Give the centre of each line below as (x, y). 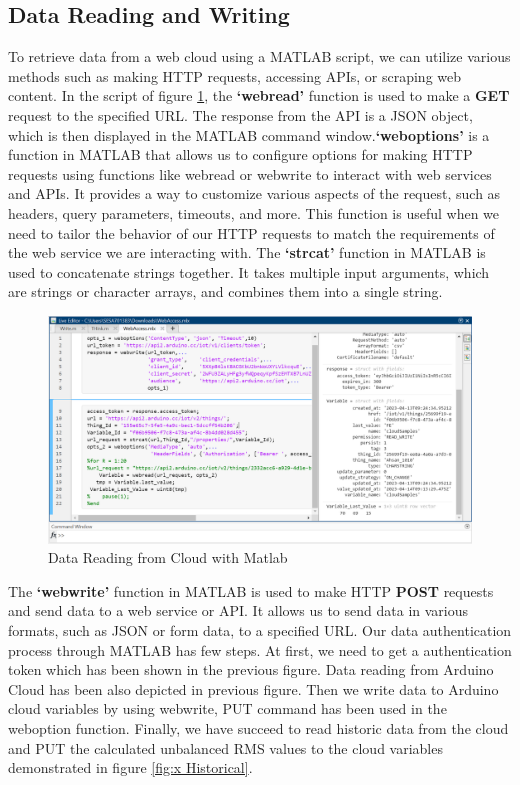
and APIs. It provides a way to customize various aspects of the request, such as (254, 193)
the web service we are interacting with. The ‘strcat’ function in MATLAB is (247, 252)
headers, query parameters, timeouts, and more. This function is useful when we (254, 212)
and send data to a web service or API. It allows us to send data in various (238, 610)
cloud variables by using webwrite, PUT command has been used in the (227, 708)
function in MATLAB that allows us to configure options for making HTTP (240, 154)
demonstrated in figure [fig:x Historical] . (130, 767)
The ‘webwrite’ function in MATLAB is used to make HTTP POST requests (251, 590)
